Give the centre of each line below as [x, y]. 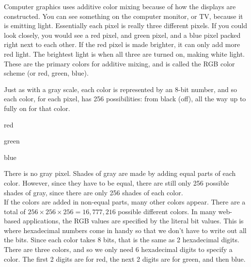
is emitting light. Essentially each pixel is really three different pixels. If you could [125, 25]
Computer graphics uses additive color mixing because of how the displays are [120, 6]
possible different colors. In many [167, 211]
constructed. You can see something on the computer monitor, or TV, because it [124, 16]
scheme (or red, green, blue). [46, 73]
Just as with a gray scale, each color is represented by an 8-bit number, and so [121, 89]
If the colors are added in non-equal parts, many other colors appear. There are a [125, 202]
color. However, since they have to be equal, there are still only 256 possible [117, 182]
